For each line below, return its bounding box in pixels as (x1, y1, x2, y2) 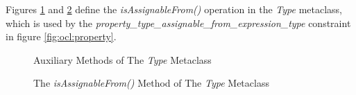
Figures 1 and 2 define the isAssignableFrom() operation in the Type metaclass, (6, 2, 342, 16)
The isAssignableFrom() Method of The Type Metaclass (33, 76, 269, 90)
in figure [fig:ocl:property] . (6, 29, 117, 44)
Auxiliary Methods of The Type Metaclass (33, 52, 212, 67)
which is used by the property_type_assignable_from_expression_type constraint (6, 15, 351, 30)
